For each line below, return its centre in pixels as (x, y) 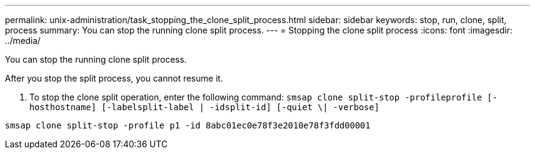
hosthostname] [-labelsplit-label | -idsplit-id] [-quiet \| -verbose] (205, 107)
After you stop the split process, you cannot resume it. (114, 78)
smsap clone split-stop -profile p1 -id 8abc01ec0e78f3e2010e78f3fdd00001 (188, 125)
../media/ (23, 40)
